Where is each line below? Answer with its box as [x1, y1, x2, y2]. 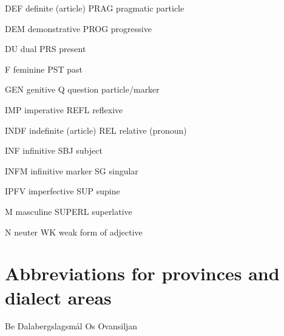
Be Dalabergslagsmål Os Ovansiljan [5, 320, 138, 332]
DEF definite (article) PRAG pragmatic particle [5, 2, 184, 14]
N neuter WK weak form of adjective [5, 225, 143, 238]
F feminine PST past [5, 62, 83, 75]
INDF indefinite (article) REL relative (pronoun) [5, 124, 187, 136]
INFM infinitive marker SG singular [5, 164, 138, 177]
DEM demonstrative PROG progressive [5, 22, 152, 35]
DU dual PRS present [5, 42, 86, 55]
